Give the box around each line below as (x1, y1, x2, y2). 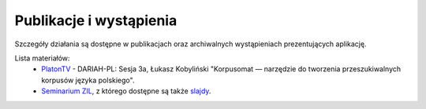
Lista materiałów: (14, 53, 70, 63)
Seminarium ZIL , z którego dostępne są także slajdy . (41, 86, 211, 96)
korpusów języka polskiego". (41, 75, 135, 85)
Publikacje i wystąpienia (14, 12, 177, 29)
